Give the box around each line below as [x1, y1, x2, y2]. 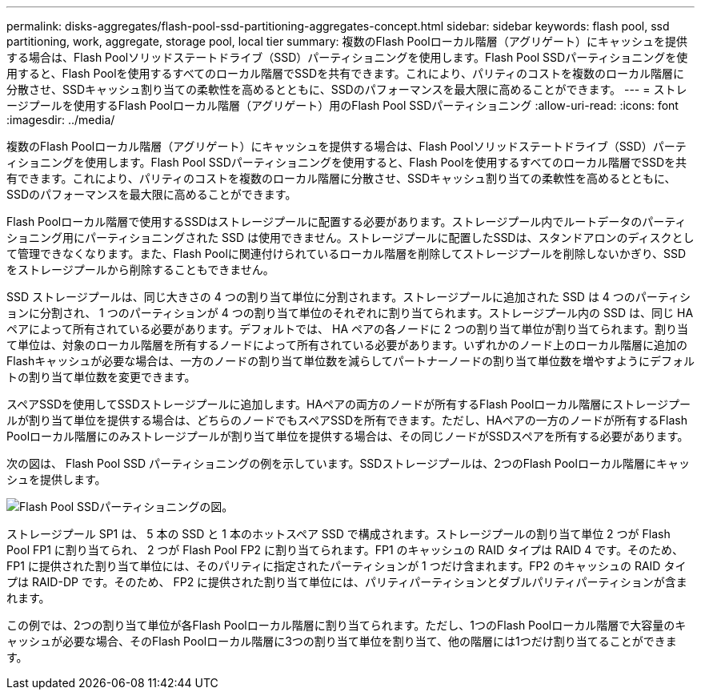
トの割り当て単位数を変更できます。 [6, 370, 196, 384]
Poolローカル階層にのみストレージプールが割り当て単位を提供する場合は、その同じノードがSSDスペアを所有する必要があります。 [6, 429, 689, 443]
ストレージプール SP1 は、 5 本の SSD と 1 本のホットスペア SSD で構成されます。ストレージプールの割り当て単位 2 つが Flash [6, 527, 671, 541]
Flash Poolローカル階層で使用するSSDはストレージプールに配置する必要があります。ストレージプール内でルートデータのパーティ [6, 215, 687, 228]
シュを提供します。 [6, 473, 106, 486]
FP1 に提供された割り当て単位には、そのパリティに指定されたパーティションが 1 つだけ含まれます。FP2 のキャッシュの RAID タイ [6, 559, 687, 573]
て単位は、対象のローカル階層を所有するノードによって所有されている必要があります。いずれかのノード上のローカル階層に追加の [6, 338, 688, 352]
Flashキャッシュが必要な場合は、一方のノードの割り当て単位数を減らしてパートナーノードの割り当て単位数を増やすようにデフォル [6, 354, 695, 368]
